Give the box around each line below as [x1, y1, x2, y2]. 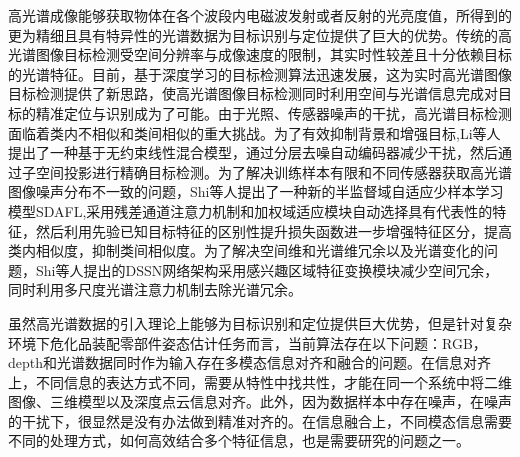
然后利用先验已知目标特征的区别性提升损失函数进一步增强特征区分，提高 [35, 220, 512, 241]
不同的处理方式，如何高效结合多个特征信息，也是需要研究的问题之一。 [8, 430, 470, 451]
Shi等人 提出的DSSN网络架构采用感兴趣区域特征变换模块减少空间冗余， [35, 259, 499, 280]
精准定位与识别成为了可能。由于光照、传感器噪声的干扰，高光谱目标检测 [35, 102, 512, 123]
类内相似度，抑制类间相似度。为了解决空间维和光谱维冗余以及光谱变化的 [8, 240, 484, 261]
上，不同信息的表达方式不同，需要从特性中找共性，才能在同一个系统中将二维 [8, 371, 512, 392]
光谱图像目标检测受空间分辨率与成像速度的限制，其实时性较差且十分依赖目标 [8, 44, 512, 65]
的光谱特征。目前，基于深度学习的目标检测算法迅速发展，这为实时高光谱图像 [8, 63, 512, 84]
